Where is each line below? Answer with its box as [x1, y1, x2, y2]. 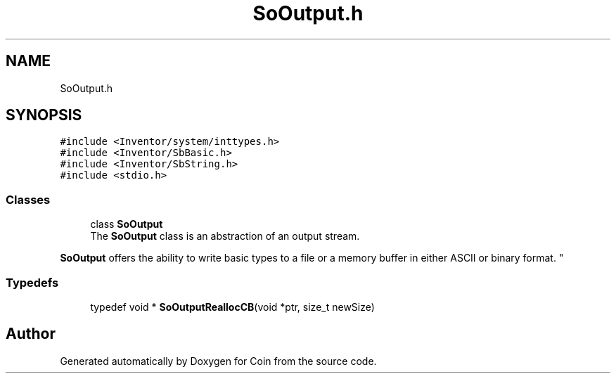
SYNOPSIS [6, 106, 82, 124]
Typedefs [6, 275, 59, 290]
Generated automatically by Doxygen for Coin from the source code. [60, 354, 377, 367]
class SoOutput [90, 218, 163, 231]
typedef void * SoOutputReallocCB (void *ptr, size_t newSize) [90, 300, 375, 313]
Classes [6, 192, 51, 207]
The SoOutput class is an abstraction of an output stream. [90, 230, 360, 243]
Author [6, 325, 56, 343]
